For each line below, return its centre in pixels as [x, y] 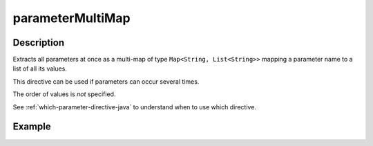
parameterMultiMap [71, 18]
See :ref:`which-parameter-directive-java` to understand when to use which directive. [135, 107]
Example [32, 127]
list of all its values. [40, 69]
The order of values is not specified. [64, 94]
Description [39, 43]
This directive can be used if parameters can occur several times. [106, 81]
